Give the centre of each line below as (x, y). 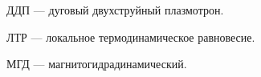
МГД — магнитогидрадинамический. (97, 64)
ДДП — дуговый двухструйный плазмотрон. (115, 10)
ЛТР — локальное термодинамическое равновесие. (131, 36)
